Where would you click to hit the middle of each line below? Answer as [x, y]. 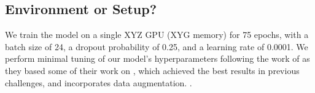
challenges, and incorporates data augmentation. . [99, 82]
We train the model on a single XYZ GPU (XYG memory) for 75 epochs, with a [157, 35]
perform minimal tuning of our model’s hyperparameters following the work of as [157, 58]
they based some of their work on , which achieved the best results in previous [152, 70]
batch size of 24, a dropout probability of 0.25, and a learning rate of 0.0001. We [157, 46]
